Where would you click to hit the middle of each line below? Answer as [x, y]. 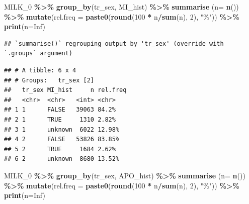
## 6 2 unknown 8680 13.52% [62, 159]
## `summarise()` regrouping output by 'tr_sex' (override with [114, 43]
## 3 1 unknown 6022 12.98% [62, 129]
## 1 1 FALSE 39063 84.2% [60, 110]
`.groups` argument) [38, 54]
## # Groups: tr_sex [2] [49, 80]
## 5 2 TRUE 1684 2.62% [60, 149]
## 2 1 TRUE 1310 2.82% [60, 119]
